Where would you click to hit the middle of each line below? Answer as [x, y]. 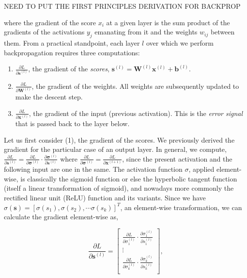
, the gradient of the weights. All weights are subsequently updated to [135, 86]
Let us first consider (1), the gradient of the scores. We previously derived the [119, 139]
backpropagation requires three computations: [72, 52]
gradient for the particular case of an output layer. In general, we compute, [115, 149]
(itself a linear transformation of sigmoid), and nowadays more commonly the [119, 188]
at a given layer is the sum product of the [168, 22]
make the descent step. [49, 97]
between [223, 32]
